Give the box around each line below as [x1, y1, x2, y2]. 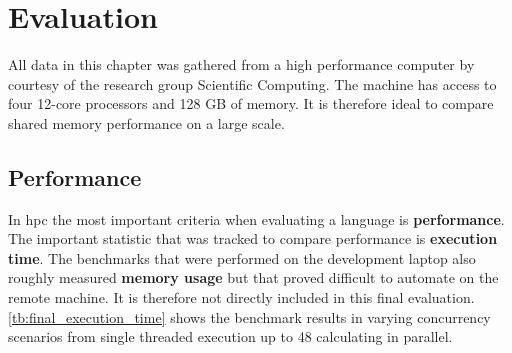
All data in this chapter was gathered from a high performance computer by [8, 54, 475, 75]
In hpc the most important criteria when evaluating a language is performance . [8, 208, 505, 229]
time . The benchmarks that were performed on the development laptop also [8, 247, 476, 268]
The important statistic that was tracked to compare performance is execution [8, 228, 498, 249]
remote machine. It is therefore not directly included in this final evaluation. [8, 287, 475, 308]
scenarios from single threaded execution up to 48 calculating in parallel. [8, 326, 453, 347]
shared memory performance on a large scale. [8, 112, 285, 133]
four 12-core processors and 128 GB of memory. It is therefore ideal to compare [8, 93, 494, 114]
